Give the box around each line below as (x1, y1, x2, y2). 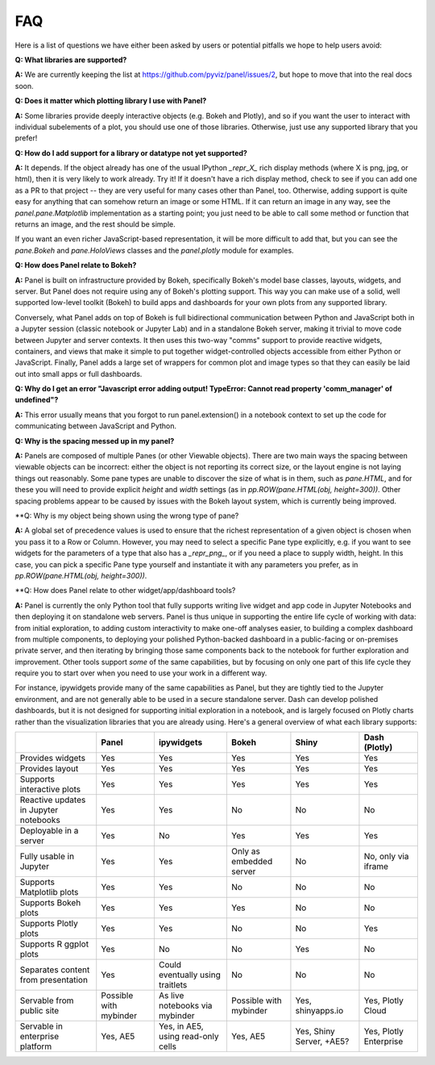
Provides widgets (19, 753, 86, 764)
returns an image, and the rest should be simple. (14, 219, 176, 229)
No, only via (363, 851, 410, 862)
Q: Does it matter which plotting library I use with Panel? (14, 96, 207, 106)
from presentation (19, 975, 89, 986)
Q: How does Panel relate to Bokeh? (14, 261, 137, 270)
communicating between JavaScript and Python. (14, 421, 177, 431)
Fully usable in (19, 851, 75, 862)
